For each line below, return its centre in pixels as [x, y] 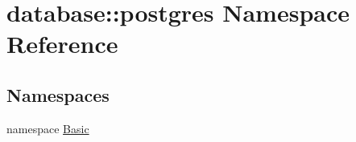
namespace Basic [48, 128]
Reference [62, 44]
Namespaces [58, 94]
